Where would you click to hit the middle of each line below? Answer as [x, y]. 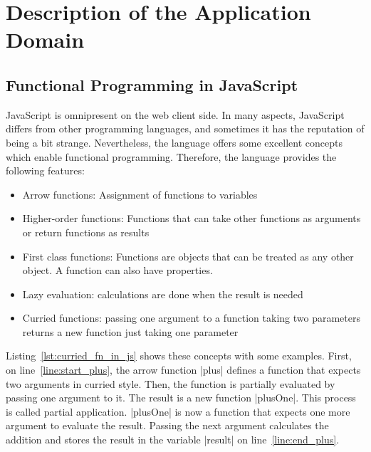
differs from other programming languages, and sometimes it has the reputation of [185, 128]
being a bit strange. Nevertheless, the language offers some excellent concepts [174, 142]
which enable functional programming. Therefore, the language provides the [171, 156]
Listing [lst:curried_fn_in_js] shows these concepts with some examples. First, [179, 356]
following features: [45, 170]
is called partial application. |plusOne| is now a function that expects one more [178, 411]
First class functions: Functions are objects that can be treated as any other [188, 256]
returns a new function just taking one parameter [130, 331]
